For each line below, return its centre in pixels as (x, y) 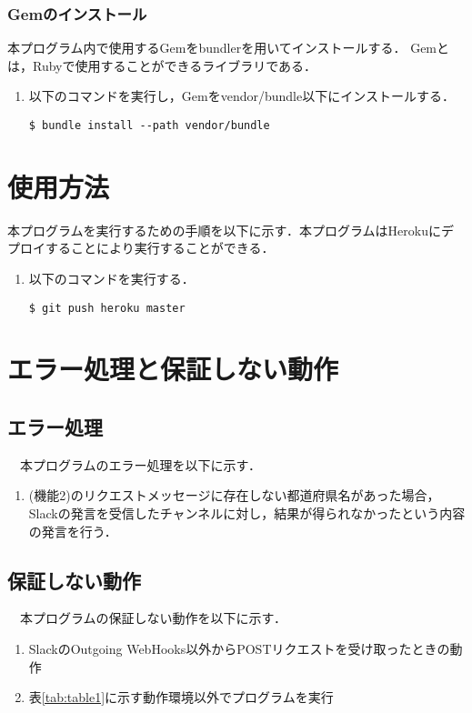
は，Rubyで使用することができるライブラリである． (162, 65)
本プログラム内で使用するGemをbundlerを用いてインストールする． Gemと (229, 48)
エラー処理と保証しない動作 (173, 369)
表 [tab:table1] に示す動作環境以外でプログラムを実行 (181, 697)
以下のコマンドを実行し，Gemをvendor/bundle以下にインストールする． (241, 96)
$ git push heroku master (107, 308)
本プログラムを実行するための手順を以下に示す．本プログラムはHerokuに (224, 230)
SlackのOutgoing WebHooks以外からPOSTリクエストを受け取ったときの (239, 648)
